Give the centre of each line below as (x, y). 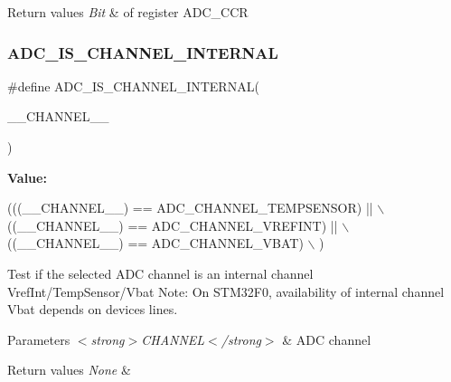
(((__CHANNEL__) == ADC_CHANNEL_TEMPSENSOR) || (190, 208)
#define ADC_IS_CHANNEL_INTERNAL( (133, 86)
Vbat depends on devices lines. (93, 309)
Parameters (39, 339)
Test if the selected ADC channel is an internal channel (160, 273)
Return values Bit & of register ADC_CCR (128, 12)
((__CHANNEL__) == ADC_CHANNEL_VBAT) (155, 243)
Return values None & (69, 370)
